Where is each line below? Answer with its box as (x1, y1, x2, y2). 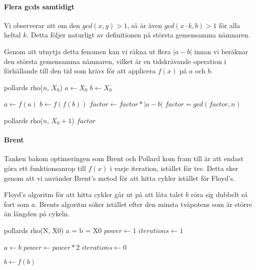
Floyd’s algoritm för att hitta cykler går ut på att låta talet (4, 189, 184, 200)
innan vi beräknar (194, 46, 248, 56)
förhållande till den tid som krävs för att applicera (4, 66, 156, 76)
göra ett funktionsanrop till (4, 163, 86, 173)
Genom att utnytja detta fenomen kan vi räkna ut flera (4, 46, 171, 56)
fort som (4, 199, 30, 209)
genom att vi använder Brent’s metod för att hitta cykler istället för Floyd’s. (4, 172, 235, 183)
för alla (219, 20, 240, 30)
